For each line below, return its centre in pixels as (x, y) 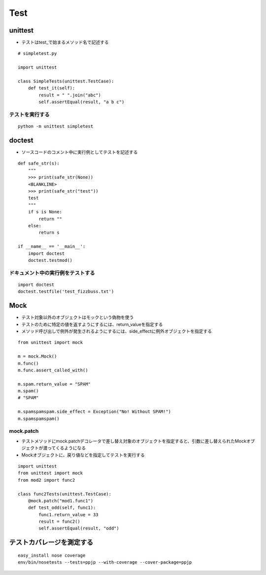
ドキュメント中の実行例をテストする (52, 273)
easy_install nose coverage (52, 555)
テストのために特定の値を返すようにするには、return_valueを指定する (92, 324)
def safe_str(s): (39, 164)
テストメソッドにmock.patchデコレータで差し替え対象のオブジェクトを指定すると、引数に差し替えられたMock (134, 441)
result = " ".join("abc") (70, 95)
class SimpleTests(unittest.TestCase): (66, 81)
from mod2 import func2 (47, 480)
